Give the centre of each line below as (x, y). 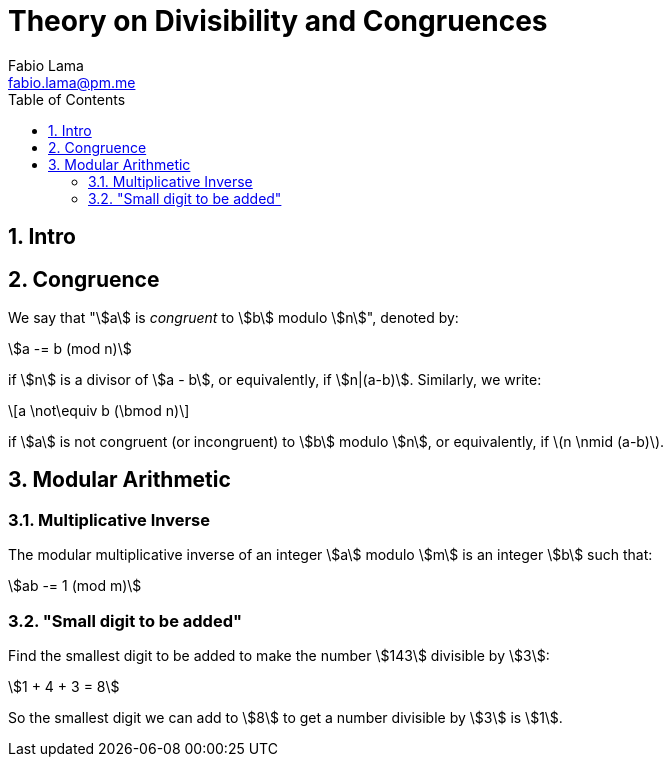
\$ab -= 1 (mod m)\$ (75, 586)
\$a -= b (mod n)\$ (70, 349)
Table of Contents (67, 99)
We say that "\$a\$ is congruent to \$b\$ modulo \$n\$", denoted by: (233, 318)
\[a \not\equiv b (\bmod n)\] (99, 411)
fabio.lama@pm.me (72, 82)
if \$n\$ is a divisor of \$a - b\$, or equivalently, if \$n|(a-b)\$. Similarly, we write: (275, 380)
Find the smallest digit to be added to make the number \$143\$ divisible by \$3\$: (279, 655)
